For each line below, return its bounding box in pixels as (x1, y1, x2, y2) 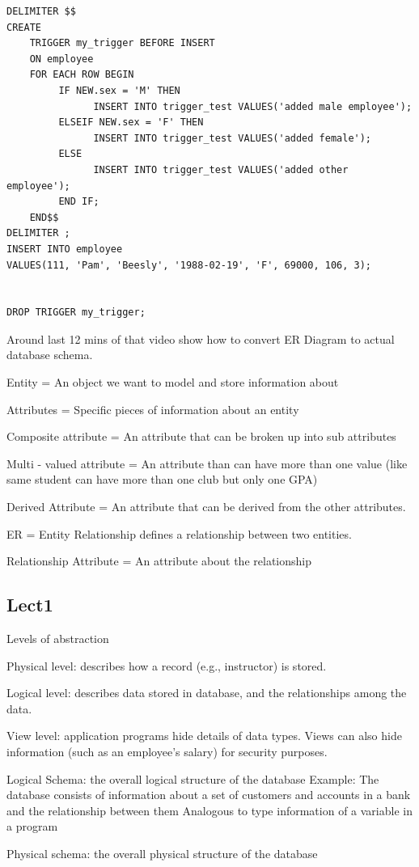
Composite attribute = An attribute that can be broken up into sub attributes (6, 428, 396, 445)
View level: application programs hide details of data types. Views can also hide (6, 727, 402, 744)
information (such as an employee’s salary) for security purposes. (6, 742, 328, 759)
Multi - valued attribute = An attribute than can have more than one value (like (6, 455, 408, 472)
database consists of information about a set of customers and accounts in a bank (6, 786, 411, 803)
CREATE (6, 21, 41, 33)
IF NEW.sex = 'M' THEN (58, 84, 180, 96)
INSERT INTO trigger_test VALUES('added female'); (93, 132, 372, 144)
